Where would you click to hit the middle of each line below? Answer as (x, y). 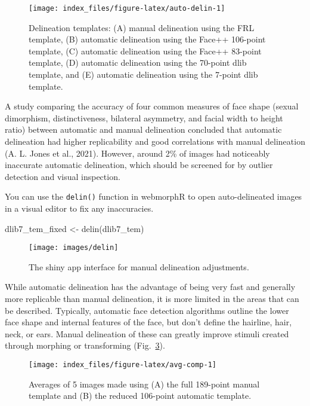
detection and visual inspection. (63, 176)
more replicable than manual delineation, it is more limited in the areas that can (152, 299)
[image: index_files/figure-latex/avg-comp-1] (123, 365)
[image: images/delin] (74, 248)
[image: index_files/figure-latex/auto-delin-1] (127, 8)
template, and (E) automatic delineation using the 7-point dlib (143, 74)
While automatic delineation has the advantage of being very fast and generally (150, 287)
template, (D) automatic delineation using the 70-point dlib (138, 62)
